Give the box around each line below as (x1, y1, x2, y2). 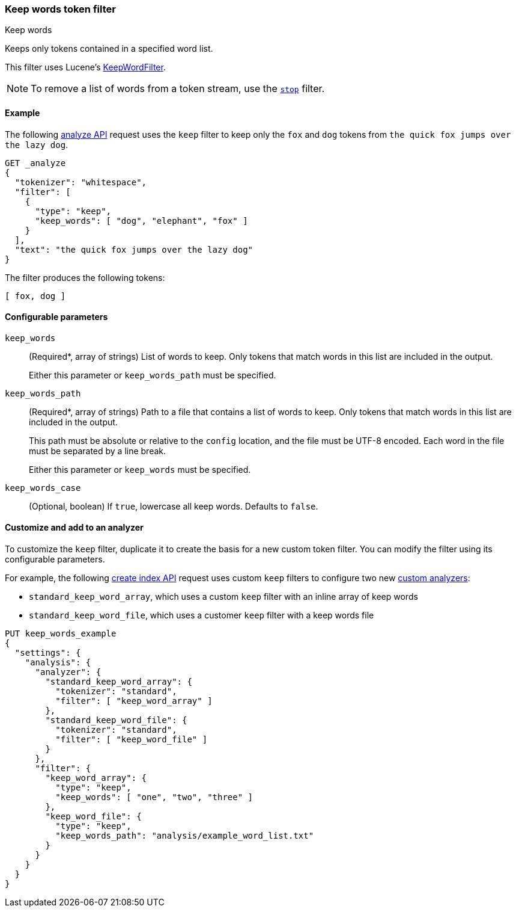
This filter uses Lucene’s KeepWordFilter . (5, 62, 166, 73)
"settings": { (14, 648, 81, 658)
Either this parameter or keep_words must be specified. (29, 464, 251, 475)
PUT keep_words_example (5, 629, 117, 639)
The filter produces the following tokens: (5, 272, 165, 283)
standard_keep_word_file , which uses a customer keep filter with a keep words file (29, 610, 374, 621)
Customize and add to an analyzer (5, 522, 144, 533)
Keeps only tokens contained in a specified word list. (5, 43, 213, 54)
